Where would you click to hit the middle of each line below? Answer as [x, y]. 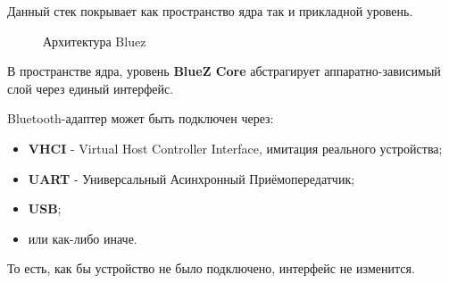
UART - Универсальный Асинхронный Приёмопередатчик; [191, 178]
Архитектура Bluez [95, 41]
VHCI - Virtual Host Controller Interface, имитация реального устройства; [235, 148]
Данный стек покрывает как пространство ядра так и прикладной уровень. [210, 11]
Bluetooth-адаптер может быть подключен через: [141, 118]
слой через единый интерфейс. [91, 88]
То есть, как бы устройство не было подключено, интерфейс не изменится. [211, 268]
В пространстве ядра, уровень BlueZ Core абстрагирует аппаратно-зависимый [224, 71]
